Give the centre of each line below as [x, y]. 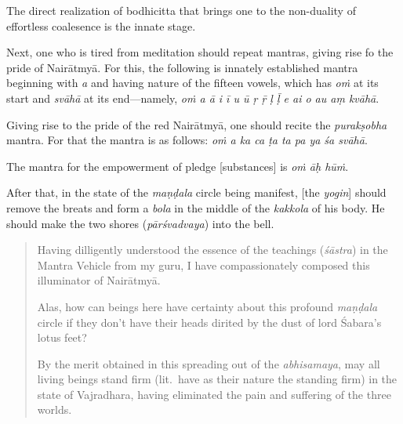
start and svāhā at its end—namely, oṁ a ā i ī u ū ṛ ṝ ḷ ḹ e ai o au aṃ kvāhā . [193, 98]
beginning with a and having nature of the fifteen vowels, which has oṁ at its [192, 83]
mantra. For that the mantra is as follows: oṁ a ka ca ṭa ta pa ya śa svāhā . [187, 140]
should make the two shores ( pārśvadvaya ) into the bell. [140, 223]
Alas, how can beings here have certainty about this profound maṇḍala [207, 306]
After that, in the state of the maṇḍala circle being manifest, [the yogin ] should [196, 192]
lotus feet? [62, 337]
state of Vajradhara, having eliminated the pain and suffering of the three [214, 394]
